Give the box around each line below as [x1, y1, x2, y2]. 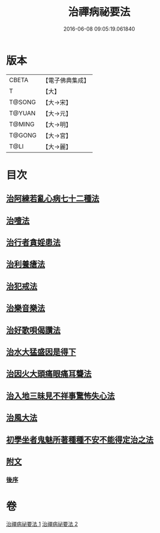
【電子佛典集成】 [42, 76, 90, 84]
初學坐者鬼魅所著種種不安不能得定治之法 [6, 434, 154, 444]
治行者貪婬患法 [6, 237, 61, 248]
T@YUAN [9, 109, 36, 117]
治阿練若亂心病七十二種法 [6, 194, 99, 204]
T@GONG [9, 131, 37, 139]
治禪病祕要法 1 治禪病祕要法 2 [6, 520, 79, 527]
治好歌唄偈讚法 [6, 325, 61, 335]
